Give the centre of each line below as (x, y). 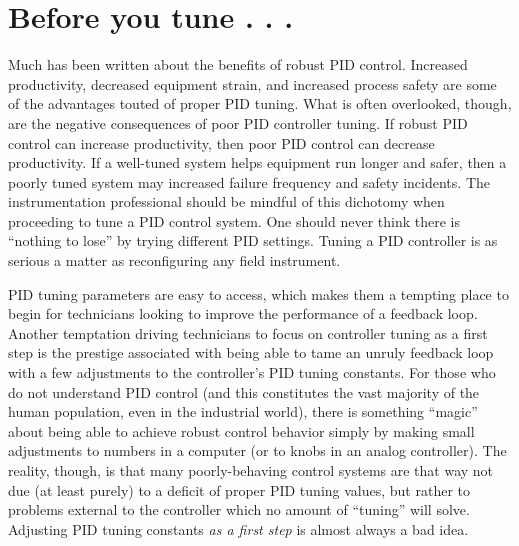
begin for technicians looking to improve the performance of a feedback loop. (243, 313)
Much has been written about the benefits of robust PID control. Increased (238, 64)
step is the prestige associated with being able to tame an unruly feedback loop (251, 352)
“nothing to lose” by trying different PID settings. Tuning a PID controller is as (253, 240)
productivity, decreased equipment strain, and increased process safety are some (252, 83)
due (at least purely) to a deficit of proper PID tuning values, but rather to (239, 489)
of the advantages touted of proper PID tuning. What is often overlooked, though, (260, 103)
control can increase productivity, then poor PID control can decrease (221, 142)
